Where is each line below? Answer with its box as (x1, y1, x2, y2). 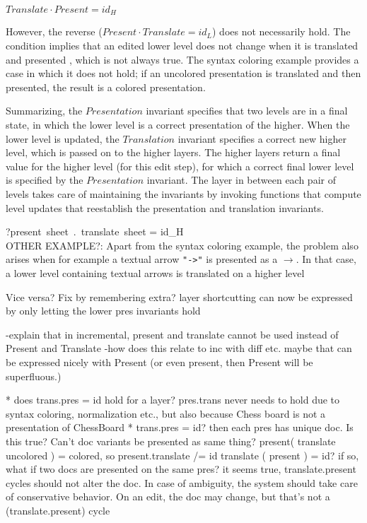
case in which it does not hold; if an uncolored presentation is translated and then (6, 66, 361, 81)
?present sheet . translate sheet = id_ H (6, 224, 184, 239)
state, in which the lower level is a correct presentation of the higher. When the (6, 117, 350, 132)
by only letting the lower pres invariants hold (6, 303, 201, 318)
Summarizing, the (6, 103, 83, 118)
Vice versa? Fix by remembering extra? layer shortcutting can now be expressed (6, 289, 353, 304)
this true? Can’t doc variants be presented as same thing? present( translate (6, 433, 336, 448)
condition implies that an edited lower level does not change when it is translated (6, 38, 359, 53)
